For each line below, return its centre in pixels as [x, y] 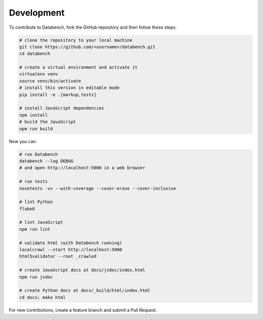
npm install [34, 115]
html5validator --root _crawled [58, 256]
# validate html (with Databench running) [71, 243]
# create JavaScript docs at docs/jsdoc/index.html [82, 270]
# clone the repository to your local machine [76, 40]
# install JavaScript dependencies [62, 108]
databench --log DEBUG [46, 161]
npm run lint [35, 229]
